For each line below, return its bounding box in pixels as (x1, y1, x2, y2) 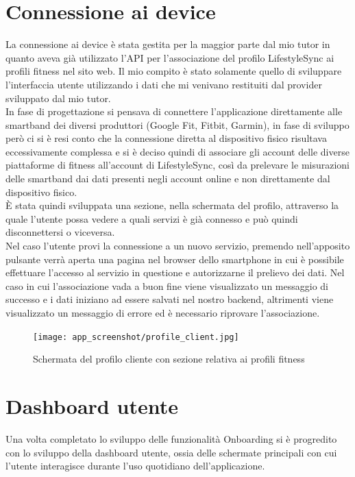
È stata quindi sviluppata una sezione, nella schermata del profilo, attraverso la (5, 198, 339, 212)
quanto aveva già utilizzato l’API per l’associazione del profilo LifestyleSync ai (5, 50, 334, 64)
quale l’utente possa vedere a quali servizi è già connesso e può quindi (5, 211, 298, 225)
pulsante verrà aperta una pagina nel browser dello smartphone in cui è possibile (5, 252, 344, 266)
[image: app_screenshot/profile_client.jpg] (33, 332, 239, 342)
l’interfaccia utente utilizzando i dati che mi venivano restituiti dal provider (5, 77, 322, 91)
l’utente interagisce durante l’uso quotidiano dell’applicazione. (5, 458, 265, 473)
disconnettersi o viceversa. (5, 225, 115, 239)
